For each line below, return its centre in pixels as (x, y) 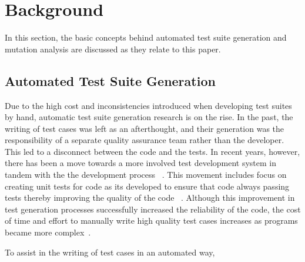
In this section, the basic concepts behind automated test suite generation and (146, 37)
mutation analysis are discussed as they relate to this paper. (113, 49)
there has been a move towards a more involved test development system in (141, 163)
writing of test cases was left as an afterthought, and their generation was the (145, 128)
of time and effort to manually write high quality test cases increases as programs (151, 220)
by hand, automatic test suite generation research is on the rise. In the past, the (149, 117)
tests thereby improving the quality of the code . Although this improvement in (150, 198)
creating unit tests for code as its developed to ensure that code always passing (147, 186)
